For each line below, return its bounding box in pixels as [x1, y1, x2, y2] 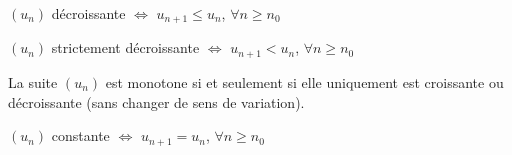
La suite [8, 71, 58, 92]
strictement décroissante [51, 37, 200, 58]
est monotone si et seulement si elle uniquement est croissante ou [105, 71, 504, 92]
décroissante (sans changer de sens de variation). [8, 91, 305, 112]
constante [51, 125, 110, 146]
